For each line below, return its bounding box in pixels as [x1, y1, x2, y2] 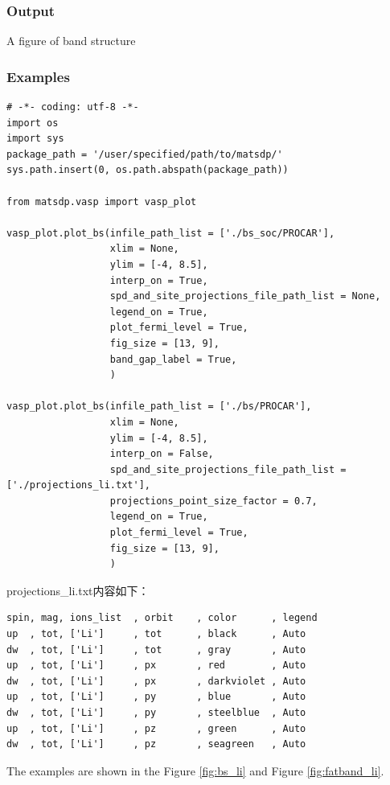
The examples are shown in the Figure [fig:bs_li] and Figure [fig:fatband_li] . [6, 762, 384, 779]
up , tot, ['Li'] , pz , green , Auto [6, 722, 306, 734]
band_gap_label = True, [109, 353, 237, 365]
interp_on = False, [109, 448, 214, 460]
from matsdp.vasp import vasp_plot [6, 195, 197, 208]
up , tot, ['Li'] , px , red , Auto [6, 660, 306, 672]
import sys [6, 133, 64, 145]
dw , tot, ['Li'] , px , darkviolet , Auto [6, 675, 306, 687]
